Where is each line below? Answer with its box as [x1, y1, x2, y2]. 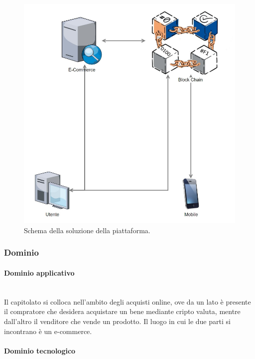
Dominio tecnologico [4, 345, 76, 356]
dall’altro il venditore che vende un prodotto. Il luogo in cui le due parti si [4, 316, 231, 326]
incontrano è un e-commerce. [4, 326, 92, 336]
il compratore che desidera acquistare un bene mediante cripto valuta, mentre [4, 306, 241, 317]
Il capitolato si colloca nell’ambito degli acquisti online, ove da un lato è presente [4, 296, 251, 307]
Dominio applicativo [4, 267, 75, 278]
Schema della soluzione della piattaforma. [24, 225, 150, 235]
